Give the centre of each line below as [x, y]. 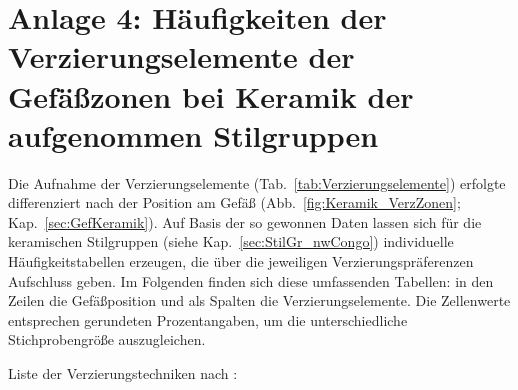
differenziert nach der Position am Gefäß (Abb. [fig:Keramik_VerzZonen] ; [234, 202]
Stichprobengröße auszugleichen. [107, 339]
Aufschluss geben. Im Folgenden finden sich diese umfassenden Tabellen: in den [251, 280]
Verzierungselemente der [181, 56]
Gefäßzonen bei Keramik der [211, 95]
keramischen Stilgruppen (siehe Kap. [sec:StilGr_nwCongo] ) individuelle [231, 241]
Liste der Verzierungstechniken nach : [123, 373]
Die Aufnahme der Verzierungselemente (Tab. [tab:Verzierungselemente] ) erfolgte [257, 182]
